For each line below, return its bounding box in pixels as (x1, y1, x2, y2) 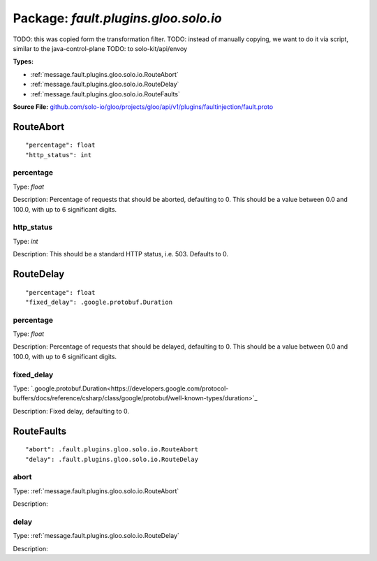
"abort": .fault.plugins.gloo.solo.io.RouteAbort (25, 446, 199, 453)
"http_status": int (25, 151, 92, 159)
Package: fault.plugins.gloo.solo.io (13, 10, 223, 26)
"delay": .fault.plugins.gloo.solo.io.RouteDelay (25, 455, 199, 463)
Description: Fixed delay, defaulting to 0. (13, 407, 129, 415)
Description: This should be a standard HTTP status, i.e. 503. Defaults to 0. (13, 250, 229, 258)
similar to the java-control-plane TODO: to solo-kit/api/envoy (13, 44, 188, 52)
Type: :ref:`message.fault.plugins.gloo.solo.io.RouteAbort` (13, 486, 179, 495)
